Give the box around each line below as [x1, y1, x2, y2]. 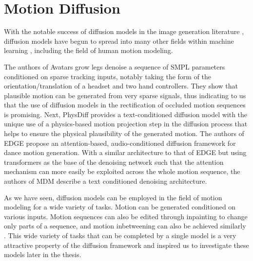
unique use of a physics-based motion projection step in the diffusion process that [4, 119, 248, 129]
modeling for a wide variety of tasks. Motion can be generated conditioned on [4, 202, 236, 212]
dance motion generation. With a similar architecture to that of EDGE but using [4, 147, 247, 157]
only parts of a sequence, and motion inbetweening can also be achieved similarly [4, 221, 246, 231]
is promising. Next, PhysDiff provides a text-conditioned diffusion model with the [4, 109, 248, 119]
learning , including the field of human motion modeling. [4, 45, 173, 55]
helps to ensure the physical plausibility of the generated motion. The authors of [4, 128, 244, 139]
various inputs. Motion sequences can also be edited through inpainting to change [4, 211, 248, 221]
